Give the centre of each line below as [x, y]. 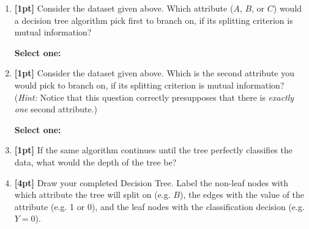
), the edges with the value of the [242, 194]
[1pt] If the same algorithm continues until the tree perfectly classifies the [153, 150]
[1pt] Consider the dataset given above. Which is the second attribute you [154, 73]
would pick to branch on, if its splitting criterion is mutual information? [149, 85]
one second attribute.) [56, 109]
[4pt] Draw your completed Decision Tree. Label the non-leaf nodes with [151, 182]
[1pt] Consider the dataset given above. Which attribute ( [124, 8]
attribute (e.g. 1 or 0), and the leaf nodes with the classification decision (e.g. [159, 206]
